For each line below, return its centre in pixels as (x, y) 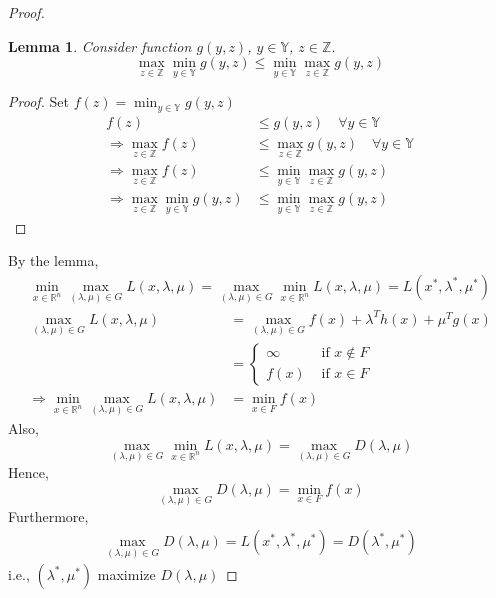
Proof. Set (38, 101)
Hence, (28, 471)
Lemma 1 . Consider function (100, 45)
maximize (126, 573)
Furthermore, (48, 515)
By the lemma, (53, 260)
